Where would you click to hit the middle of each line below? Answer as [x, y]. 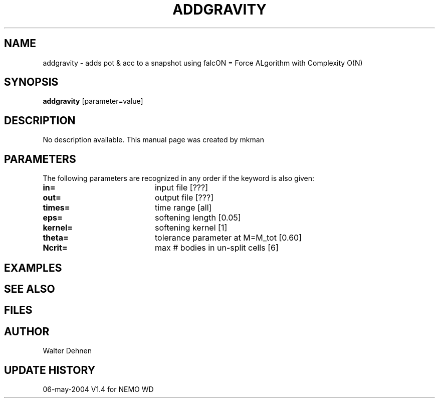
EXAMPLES [33, 268]
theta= [56, 238]
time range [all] [183, 208]
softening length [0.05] [198, 218]
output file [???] [184, 198]
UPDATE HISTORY [50, 370]
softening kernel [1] [191, 228]
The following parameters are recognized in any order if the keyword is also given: [179, 178]
